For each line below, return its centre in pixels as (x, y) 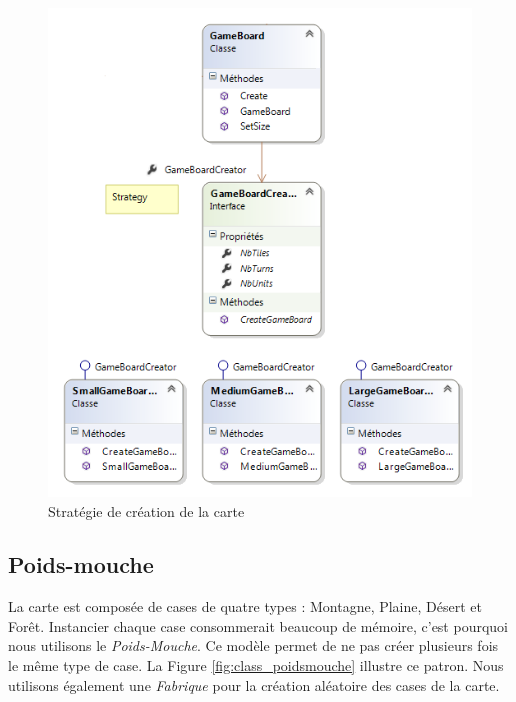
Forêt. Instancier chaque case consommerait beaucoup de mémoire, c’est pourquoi (258, 625)
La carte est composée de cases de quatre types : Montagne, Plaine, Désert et (245, 606)
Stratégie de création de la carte (146, 510)
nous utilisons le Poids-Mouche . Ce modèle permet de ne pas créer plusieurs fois (253, 645)
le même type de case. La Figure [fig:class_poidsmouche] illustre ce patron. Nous (256, 665)
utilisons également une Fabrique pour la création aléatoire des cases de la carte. (254, 684)
